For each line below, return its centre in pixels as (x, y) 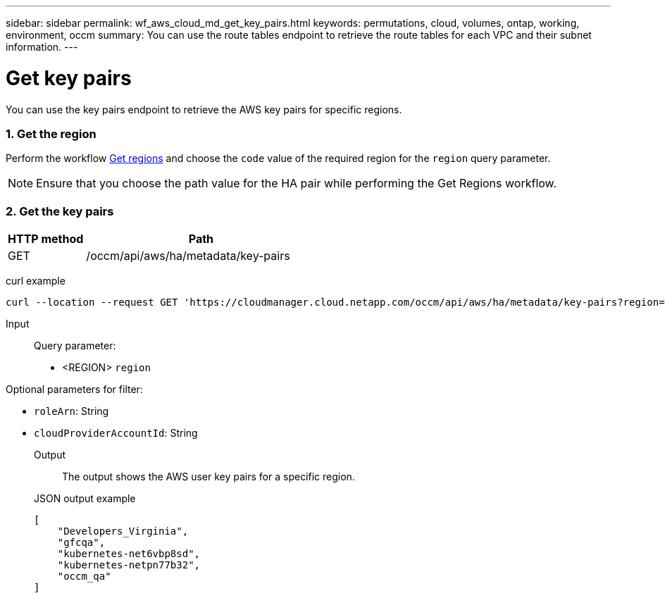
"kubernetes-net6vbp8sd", (129, 554)
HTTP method (46, 239)
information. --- (42, 47)
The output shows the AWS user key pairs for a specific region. (209, 476)
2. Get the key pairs (60, 211)
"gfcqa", (81, 542)
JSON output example (85, 498)
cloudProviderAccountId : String (116, 433)
